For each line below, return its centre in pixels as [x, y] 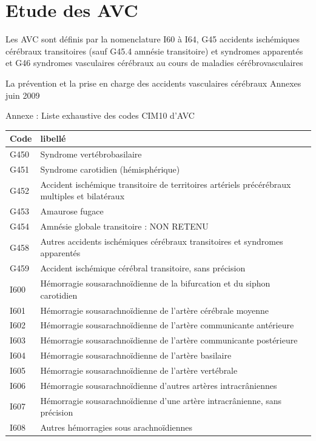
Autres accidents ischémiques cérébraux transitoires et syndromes [162, 241]
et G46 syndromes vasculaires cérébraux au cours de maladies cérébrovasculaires [154, 63]
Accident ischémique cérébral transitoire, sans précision [143, 268]
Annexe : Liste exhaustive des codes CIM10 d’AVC [100, 115]
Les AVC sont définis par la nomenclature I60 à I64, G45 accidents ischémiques [153, 39]
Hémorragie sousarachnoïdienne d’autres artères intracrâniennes [159, 385]
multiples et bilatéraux [82, 196]
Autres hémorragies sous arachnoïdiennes [116, 427]
